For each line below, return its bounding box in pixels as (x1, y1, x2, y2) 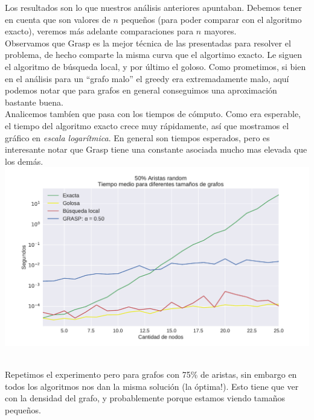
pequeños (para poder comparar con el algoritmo (121, 13, 302, 25)
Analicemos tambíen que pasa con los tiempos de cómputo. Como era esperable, (5, 107, 301, 120)
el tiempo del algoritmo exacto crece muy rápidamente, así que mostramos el (5, 119, 289, 132)
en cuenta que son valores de (5, 13, 111, 25)
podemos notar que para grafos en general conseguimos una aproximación (5, 84, 277, 97)
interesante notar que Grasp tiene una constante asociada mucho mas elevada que (5, 143, 307, 156)
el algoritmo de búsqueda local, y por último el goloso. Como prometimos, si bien (5, 60, 306, 72)
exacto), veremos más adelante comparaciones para (5, 25, 194, 37)
